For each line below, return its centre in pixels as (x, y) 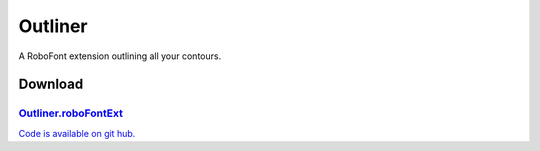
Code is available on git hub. (77, 133)
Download (51, 84)
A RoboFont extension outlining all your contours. (120, 56)
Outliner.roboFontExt (71, 113)
